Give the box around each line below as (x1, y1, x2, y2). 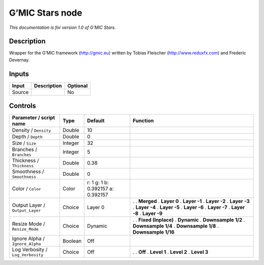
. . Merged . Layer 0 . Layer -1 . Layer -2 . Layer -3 (132, 198, 250, 205)
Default (87, 118, 105, 124)
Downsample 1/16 (132, 229, 175, 236)
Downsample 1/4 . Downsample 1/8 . (132, 223, 219, 230)
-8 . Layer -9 (132, 210, 163, 217)
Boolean (63, 238, 82, 244)
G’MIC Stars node (9, 7, 83, 18)
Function (132, 118, 154, 124)
